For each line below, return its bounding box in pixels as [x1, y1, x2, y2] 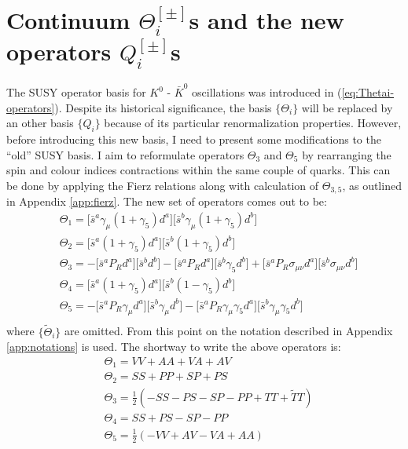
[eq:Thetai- [341, 84, 395, 100]
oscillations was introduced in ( [192, 84, 342, 100]
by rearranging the [302, 146, 391, 162]
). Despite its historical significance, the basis [54, 99, 272, 115]
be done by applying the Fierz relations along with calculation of [6, 177, 319, 193]
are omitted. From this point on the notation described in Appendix [64, 323, 393, 339]
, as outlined [342, 177, 402, 193]
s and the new [189, 4, 344, 36]
